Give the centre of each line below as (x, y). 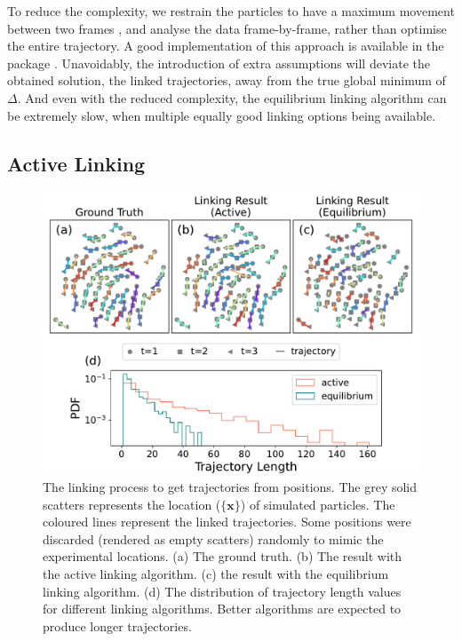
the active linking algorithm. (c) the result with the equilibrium (216, 573)
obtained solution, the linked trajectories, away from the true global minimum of (227, 80)
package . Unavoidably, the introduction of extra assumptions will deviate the (219, 63)
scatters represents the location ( (132, 504)
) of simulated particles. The (318, 504)
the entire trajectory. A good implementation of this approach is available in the (226, 46)
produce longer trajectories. (117, 625)
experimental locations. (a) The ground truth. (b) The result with (223, 556)
